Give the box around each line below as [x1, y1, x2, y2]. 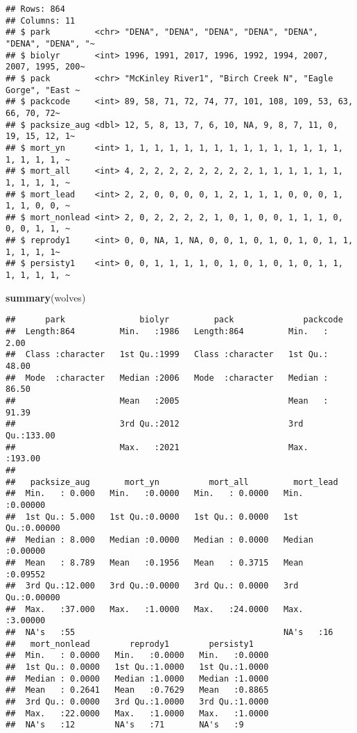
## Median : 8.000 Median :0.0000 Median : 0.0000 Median [6, 534, 313, 545]
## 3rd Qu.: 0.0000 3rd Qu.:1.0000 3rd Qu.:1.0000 [6, 697, 269, 707]
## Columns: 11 [6, 15, 76, 26]
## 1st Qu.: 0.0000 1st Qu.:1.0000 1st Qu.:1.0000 [6, 662, 269, 673]
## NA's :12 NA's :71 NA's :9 [6, 720, 244, 730]
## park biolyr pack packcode [6, 315, 343, 325]
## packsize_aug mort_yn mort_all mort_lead [6, 477, 338, 487]
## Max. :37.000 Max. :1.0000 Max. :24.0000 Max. [6, 604, 304, 614]
